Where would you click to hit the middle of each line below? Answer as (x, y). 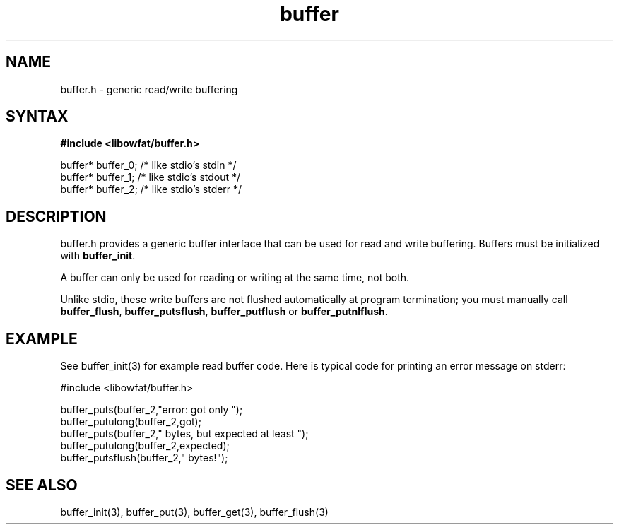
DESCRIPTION (56, 216)
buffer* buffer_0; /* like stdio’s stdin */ (148, 165)
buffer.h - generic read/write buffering (149, 89)
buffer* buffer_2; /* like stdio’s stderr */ (151, 189)
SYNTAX (37, 117)
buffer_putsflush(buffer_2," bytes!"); (144, 458)
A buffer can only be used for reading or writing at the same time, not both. (235, 278)
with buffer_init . (98, 256)
